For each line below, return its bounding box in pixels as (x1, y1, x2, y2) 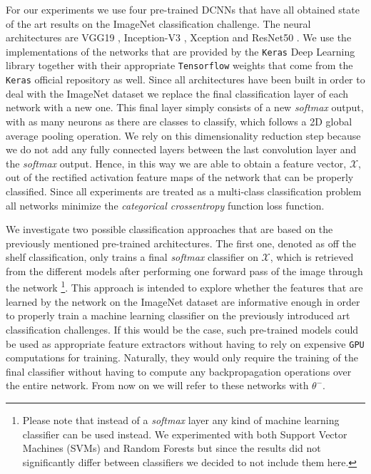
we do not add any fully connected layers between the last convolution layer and (6, 142, 357, 157)
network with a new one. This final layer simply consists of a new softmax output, (6, 100, 364, 115)
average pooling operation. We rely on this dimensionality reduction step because (6, 128, 361, 143)
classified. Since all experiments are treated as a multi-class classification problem (6, 183, 362, 198)
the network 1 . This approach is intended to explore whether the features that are (6, 278, 363, 295)
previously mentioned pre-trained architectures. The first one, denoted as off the (6, 235, 356, 250)
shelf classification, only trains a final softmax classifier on (6, 249, 258, 264)
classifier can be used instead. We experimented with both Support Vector (22, 426, 347, 441)
